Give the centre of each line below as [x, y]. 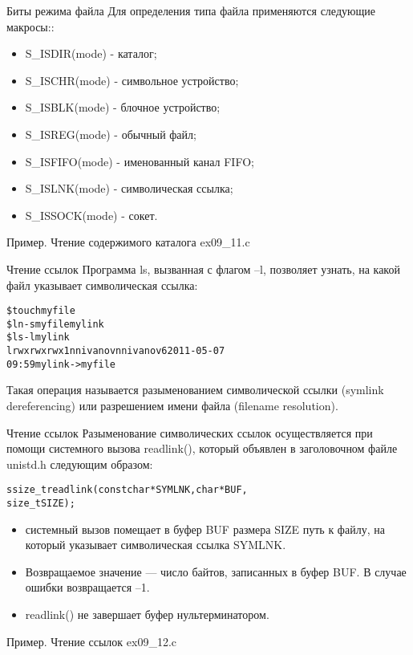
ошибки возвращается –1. [87, 587]
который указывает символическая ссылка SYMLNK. [156, 545]
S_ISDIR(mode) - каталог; [91, 53]
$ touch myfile [41, 311]
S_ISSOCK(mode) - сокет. [91, 215]
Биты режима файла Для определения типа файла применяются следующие [191, 10]
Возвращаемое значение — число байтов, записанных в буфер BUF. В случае [216, 571]
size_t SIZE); [41, 504]
